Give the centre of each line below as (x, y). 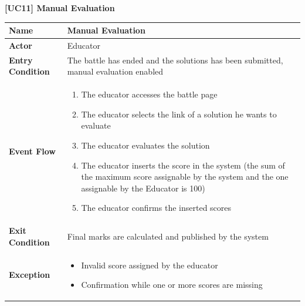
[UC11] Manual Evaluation (60, 8)
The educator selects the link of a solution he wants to (179, 114)
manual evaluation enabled (115, 71)
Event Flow (32, 151)
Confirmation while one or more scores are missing (172, 285)
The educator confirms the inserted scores (156, 208)
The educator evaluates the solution (145, 145)
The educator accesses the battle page (149, 94)
